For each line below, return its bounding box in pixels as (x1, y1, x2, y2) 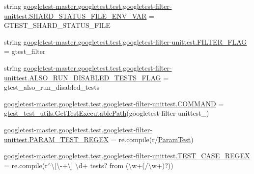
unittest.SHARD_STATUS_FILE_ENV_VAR (4, 10, 147, 21)
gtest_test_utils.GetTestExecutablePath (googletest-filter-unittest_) (4, 108, 209, 118)
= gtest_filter (4, 46, 46, 56)
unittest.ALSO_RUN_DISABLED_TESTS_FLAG (4, 72, 161, 82)
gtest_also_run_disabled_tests (4, 82, 100, 92)
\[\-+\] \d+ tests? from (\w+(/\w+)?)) (51, 160, 173, 170)
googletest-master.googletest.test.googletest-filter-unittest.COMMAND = (4, 98, 224, 108)
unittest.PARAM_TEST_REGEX (4, 134, 109, 144)
